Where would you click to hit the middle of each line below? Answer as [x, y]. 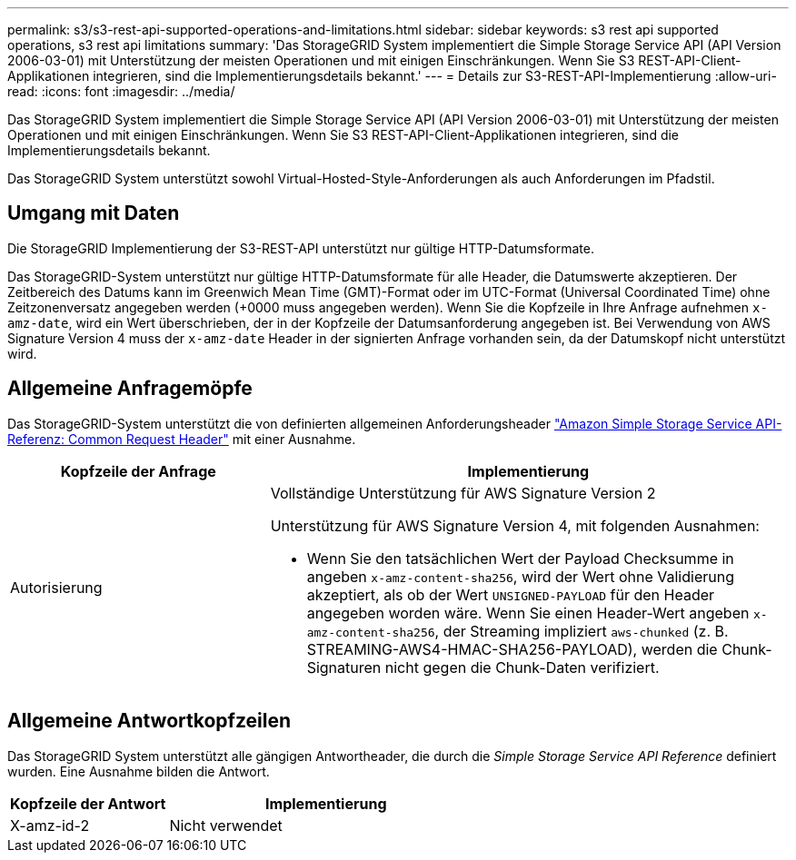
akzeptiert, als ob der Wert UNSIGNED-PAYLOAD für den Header [511, 594]
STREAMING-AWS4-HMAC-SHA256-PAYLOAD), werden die [512, 649]
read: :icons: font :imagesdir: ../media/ [121, 91]
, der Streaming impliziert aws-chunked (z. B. [582, 631]
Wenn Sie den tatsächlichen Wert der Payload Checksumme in [520, 558]
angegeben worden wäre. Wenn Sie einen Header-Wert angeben [528, 613]
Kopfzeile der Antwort [88, 803]
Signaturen [344, 667]
